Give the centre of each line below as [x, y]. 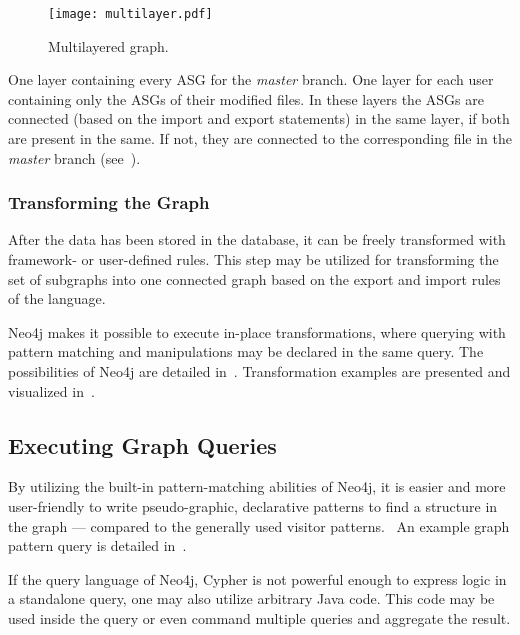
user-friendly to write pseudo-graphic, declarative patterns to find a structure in [253, 505]
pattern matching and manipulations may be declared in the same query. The [246, 351]
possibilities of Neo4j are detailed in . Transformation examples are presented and [259, 371]
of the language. [57, 298]
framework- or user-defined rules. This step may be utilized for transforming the [253, 259]
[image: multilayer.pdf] [130, 14]
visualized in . [51, 390]
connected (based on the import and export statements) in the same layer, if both [259, 118]
